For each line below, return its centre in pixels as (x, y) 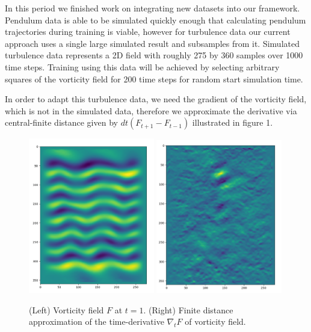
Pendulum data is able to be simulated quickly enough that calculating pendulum (155, 20)
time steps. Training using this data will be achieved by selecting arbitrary (142, 66)
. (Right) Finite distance (188, 309)
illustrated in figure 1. (232, 122)
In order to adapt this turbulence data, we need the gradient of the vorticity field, (156, 99)
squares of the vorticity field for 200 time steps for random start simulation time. (154, 78)
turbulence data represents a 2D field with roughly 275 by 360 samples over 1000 (154, 55)
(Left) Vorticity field (66, 309)
